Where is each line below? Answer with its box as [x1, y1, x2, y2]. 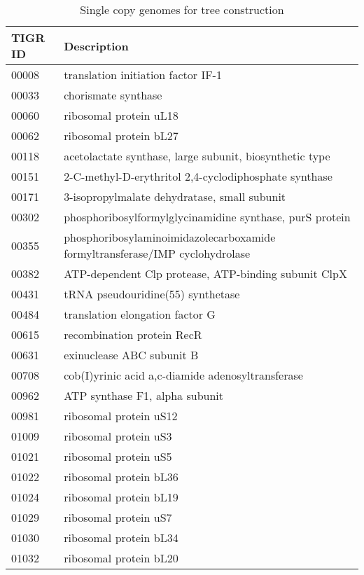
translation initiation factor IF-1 [64, 67, 222, 83]
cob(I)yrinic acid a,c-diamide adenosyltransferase [64, 367, 303, 383]
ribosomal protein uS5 [64, 448, 172, 464]
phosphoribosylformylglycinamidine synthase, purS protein [64, 209, 351, 225]
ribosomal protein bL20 [64, 550, 178, 566]
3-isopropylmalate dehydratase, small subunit [64, 188, 286, 205]
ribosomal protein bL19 [64, 489, 178, 505]
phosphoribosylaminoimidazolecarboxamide [64, 229, 276, 245]
